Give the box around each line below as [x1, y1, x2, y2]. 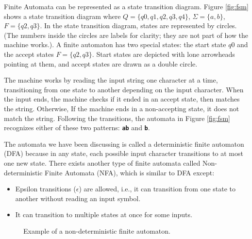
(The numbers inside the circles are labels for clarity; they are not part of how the [4, 30, 249, 40]
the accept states [4, 49, 54, 59]
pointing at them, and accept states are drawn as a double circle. [4, 58, 198, 68]
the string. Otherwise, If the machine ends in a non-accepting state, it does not [4, 103, 239, 113]
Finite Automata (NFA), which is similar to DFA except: [45, 167, 215, 177]
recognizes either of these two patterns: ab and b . [4, 122, 150, 133]
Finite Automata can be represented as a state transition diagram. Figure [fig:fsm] [4, 1, 249, 11]
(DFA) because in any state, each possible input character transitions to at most [4, 148, 243, 158]
